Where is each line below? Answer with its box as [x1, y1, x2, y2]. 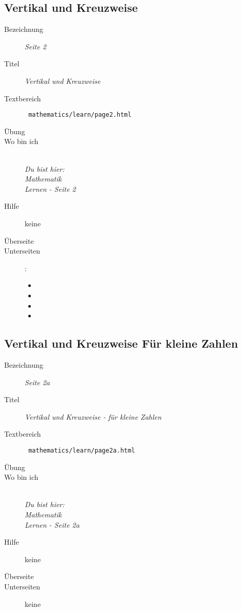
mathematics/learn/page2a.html [28, 446, 135, 454]
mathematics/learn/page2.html [28, 111, 132, 119]
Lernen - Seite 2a [25, 519, 80, 530]
